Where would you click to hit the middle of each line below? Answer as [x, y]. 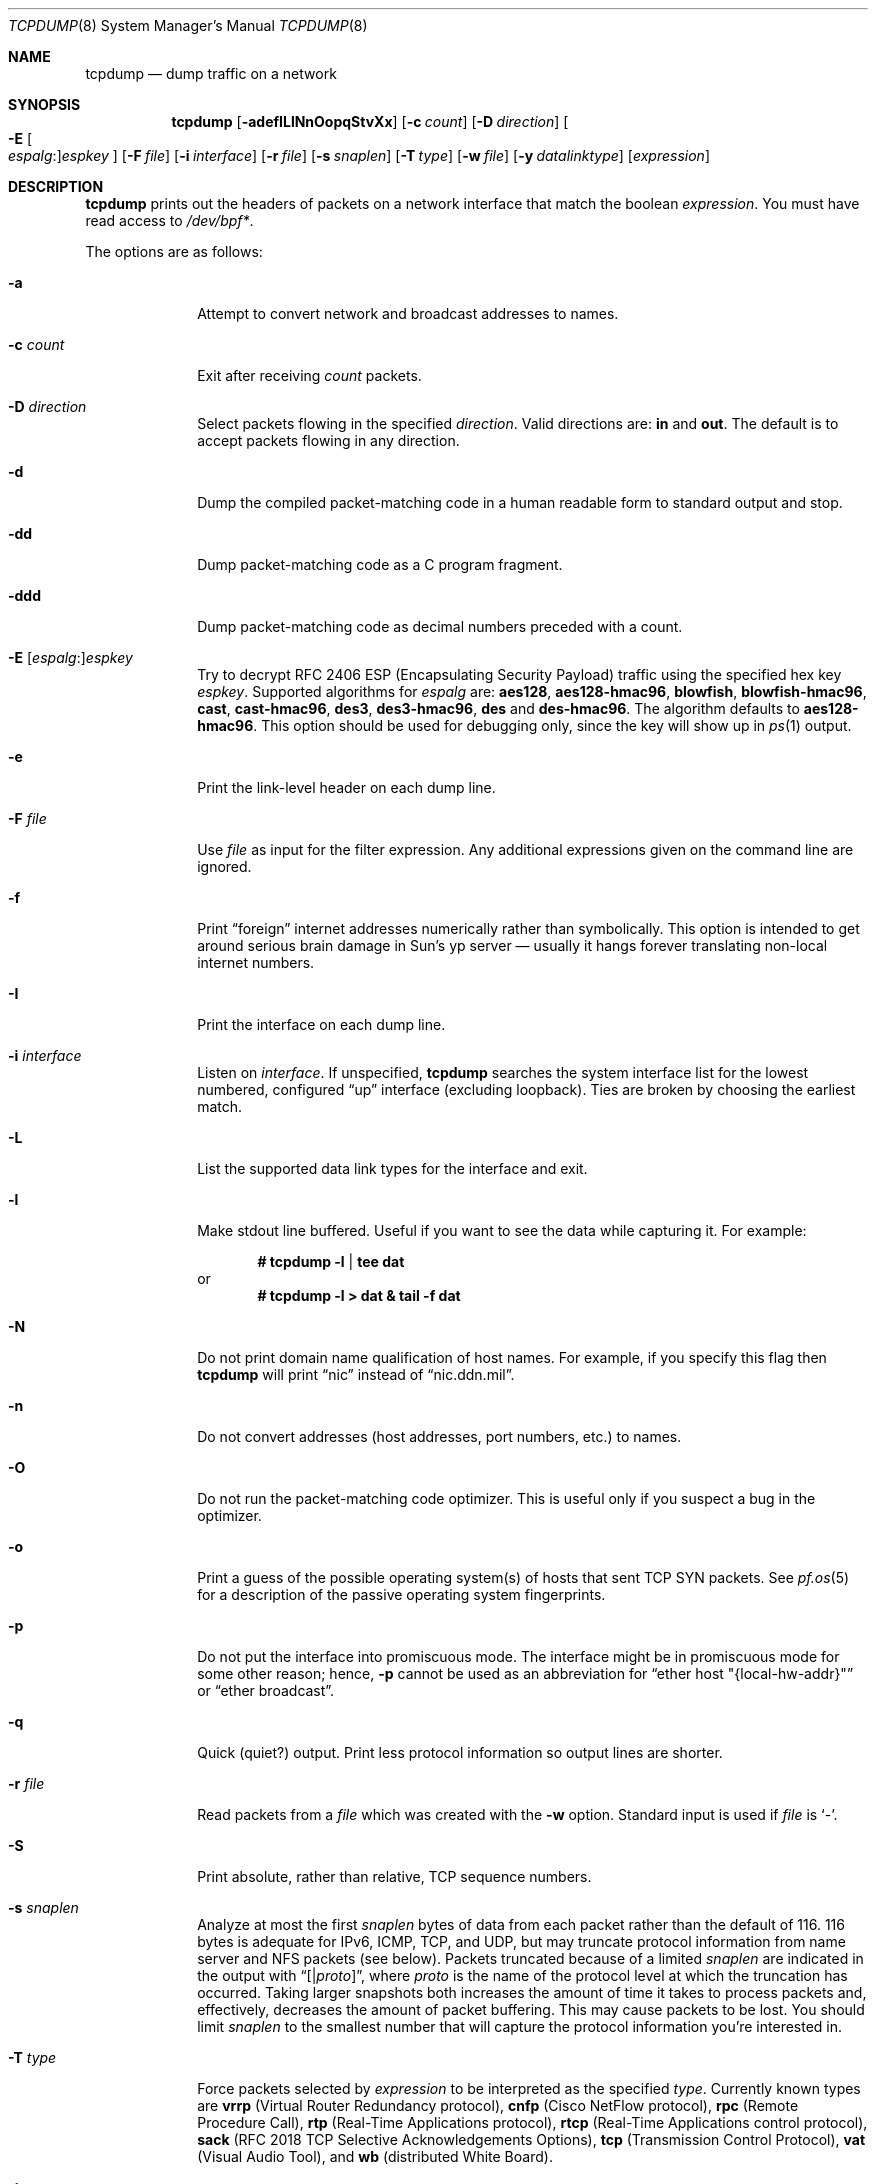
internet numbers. [256, 962]
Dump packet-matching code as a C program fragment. [380, 564]
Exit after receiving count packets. [309, 375]
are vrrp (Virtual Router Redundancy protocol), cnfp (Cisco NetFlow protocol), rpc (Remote [498, 2105]
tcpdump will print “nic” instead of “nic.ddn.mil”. [356, 1374]
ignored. [224, 866]
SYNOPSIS [44, 104]
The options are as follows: [174, 251]
